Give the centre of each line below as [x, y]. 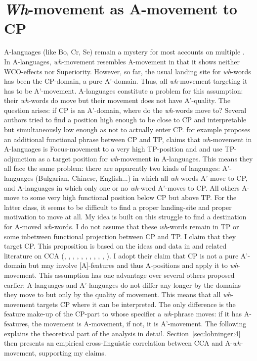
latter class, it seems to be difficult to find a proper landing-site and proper [118, 207]
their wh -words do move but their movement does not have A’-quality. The [117, 100]
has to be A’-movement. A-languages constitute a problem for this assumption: [124, 90]
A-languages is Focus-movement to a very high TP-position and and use [113, 149]
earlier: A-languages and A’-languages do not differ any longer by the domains [123, 284]
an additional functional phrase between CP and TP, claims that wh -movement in [128, 139]
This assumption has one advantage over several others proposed [137, 275]
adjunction [20, 158]
